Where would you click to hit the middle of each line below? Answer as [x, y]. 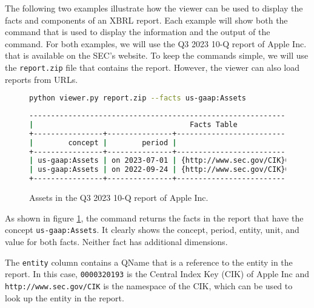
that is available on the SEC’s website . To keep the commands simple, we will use [157, 55]
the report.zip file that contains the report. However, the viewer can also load [152, 67]
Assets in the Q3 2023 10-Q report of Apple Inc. [119, 198]
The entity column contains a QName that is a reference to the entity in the [149, 262]
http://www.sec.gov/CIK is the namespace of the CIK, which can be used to [149, 285]
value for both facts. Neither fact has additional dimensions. [116, 241]
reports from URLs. [42, 79]
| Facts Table [133, 124]
